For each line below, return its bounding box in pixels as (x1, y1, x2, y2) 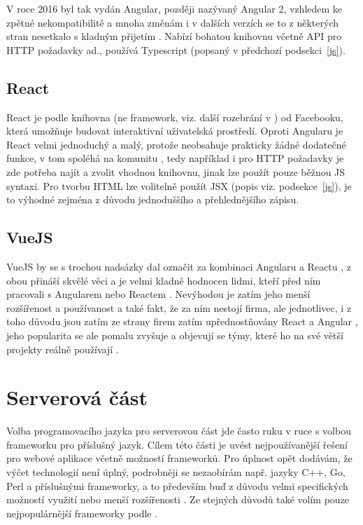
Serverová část (6, 383, 148, 411)
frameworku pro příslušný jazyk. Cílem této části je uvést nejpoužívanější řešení (6, 437, 348, 451)
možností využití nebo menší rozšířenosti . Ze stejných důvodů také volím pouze (6, 492, 350, 507)
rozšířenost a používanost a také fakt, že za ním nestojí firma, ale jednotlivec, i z (6, 300, 352, 315)
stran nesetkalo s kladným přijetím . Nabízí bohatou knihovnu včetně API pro (6, 29, 342, 43)
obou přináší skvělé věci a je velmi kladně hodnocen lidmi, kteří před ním (6, 273, 321, 287)
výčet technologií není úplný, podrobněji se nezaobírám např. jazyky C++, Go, (6, 465, 346, 479)
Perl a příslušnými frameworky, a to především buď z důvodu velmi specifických (6, 478, 348, 493)
